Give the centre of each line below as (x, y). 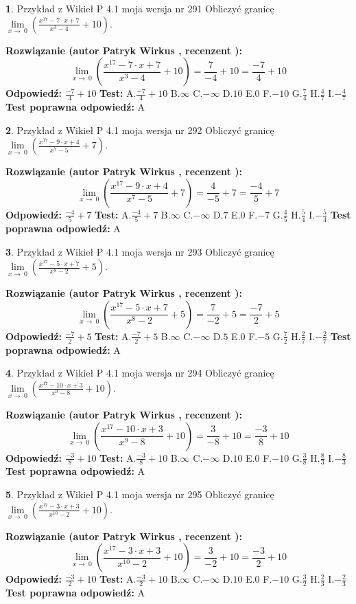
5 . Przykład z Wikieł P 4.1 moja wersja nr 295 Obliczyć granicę (140, 494)
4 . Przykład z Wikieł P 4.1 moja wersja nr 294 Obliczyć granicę (140, 373)
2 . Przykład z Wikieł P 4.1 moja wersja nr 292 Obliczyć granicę (140, 130)
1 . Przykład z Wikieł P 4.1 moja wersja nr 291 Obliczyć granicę (140, 8)
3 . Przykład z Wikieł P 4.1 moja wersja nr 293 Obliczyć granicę (140, 251)
